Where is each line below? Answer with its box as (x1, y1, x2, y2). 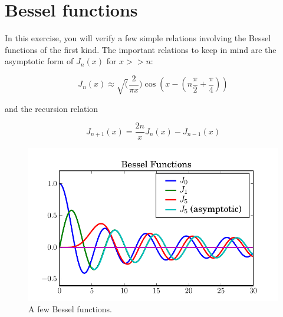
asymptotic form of (5, 55, 74, 67)
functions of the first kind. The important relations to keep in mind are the (5, 43, 277, 55)
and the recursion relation (5, 102, 98, 114)
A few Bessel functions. (28, 303, 112, 315)
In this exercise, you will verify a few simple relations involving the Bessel (5, 32, 271, 44)
